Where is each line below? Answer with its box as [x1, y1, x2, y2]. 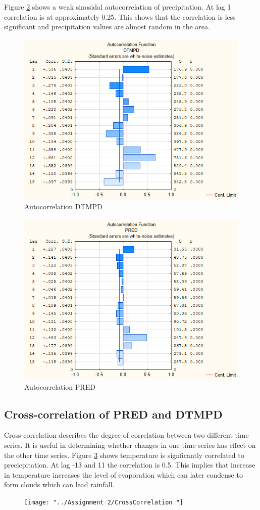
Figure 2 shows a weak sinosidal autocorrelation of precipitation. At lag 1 [4, 2, 231, 12]
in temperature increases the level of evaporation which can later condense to [4, 469, 243, 480]
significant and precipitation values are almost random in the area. [4, 21, 210, 32]
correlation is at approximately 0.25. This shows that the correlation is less [4, 11, 236, 22]
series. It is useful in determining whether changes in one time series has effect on [4, 439, 256, 450]
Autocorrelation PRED [24, 381, 95, 392]
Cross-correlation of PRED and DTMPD [4, 406, 223, 422]
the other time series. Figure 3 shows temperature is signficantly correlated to [4, 449, 244, 460]
